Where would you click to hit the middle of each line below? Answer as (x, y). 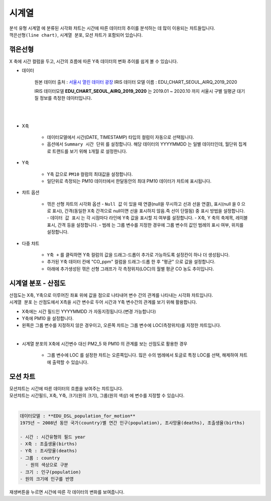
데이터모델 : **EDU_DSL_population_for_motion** (78, 416)
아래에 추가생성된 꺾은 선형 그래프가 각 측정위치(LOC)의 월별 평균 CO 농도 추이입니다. (130, 269)
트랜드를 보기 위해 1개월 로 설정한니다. (90, 151)
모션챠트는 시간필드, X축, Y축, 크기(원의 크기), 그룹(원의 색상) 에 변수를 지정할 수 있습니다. (97, 396)
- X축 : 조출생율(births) (48, 444)
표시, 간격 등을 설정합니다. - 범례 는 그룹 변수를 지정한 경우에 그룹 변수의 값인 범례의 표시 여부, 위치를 (145, 225)
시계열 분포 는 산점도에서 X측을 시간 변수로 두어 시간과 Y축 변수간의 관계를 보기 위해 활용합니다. (103, 302)
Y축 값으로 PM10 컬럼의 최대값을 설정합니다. (90, 174)
